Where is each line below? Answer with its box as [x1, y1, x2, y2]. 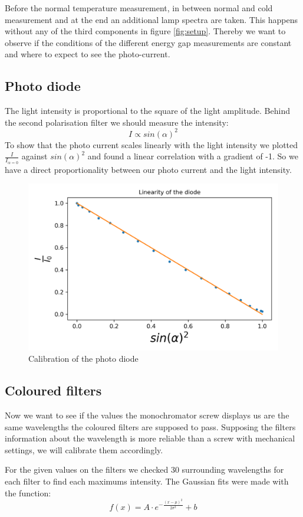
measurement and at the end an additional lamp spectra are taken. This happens [5, 13, 298, 25]
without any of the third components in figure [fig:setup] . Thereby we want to [5, 25, 286, 37]
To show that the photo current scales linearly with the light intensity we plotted [5, 138, 298, 150]
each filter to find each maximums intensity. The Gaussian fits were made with [5, 475, 289, 487]
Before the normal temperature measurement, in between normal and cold [5, 2, 273, 14]
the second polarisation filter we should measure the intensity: [5, 116, 229, 128]
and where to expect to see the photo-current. [5, 48, 170, 60]
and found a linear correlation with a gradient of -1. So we [87, 150, 298, 162]
